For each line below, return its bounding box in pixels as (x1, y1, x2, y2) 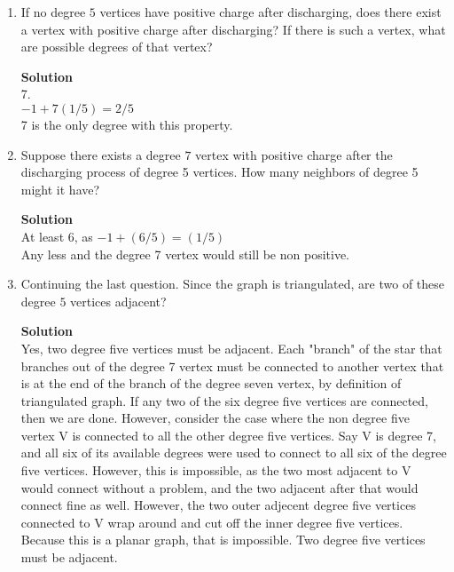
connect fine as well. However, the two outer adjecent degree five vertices (20, 496, 416, 514)
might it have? (20, 179, 100, 198)
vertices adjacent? (70, 291, 167, 310)
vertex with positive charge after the (195, 145, 393, 163)
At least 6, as (20, 226, 93, 245)
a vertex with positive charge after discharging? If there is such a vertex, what (20, 20, 446, 38)
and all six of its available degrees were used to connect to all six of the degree (20, 443, 447, 462)
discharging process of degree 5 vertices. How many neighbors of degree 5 (20, 163, 419, 181)
